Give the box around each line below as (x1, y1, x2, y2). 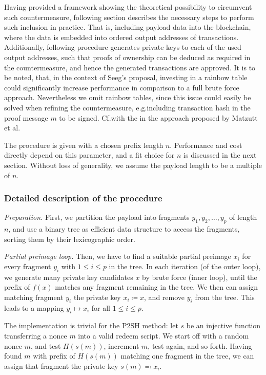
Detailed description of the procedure (4, 192, 162, 204)
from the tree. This (195, 291, 255, 302)
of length (229, 212, 257, 222)
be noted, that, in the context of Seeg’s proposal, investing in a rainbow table (4, 72, 248, 83)
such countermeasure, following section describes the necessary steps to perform (4, 11, 254, 22)
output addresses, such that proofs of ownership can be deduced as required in (4, 51, 251, 62)
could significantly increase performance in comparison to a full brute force (4, 82, 239, 92)
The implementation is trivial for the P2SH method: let (4, 320, 178, 331)
